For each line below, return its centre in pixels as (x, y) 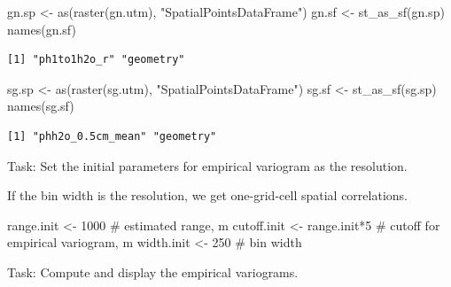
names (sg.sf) (41, 106)
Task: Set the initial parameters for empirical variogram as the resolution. (207, 165)
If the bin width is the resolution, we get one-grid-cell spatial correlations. (207, 195)
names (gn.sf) (42, 29)
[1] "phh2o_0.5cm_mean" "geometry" (112, 136)
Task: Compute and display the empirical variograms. (153, 271)
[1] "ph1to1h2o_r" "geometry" (96, 60)
